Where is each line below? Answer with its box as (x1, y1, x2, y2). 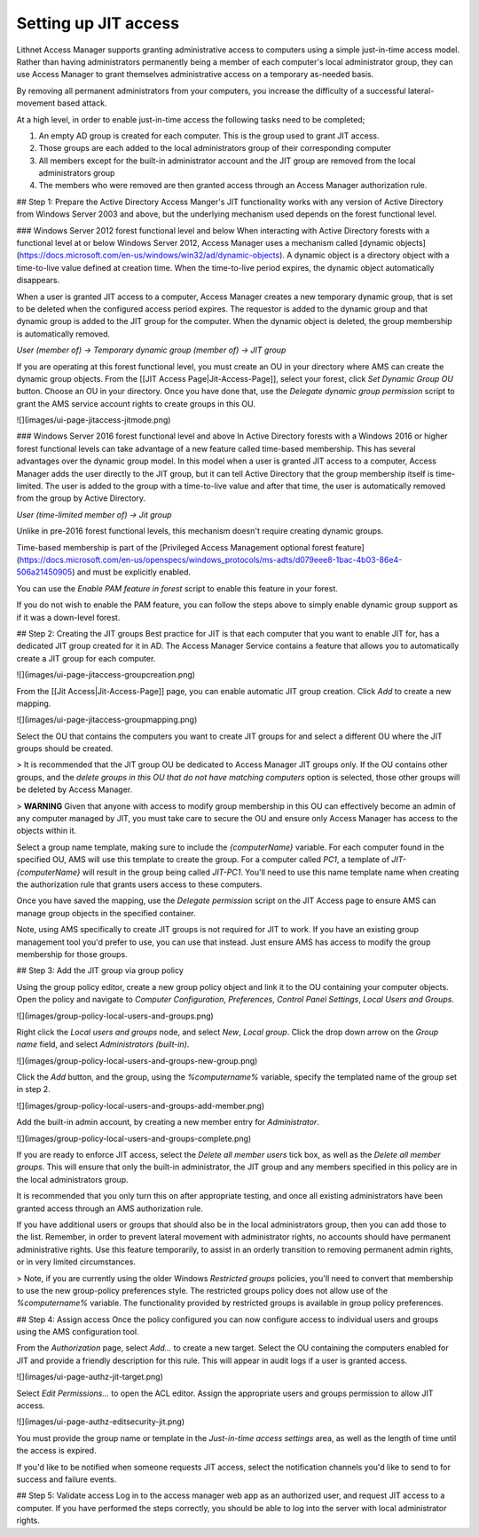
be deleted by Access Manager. (16, 784, 133, 795)
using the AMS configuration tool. (16, 1327, 139, 1337)
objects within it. (16, 826, 77, 836)
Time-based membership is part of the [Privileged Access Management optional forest (16, 542, 334, 552)
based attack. (57, 98, 107, 108)
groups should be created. (16, 743, 114, 754)
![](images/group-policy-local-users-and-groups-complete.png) (16, 1133, 252, 1144)
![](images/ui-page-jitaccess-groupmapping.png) (16, 715, 198, 725)
